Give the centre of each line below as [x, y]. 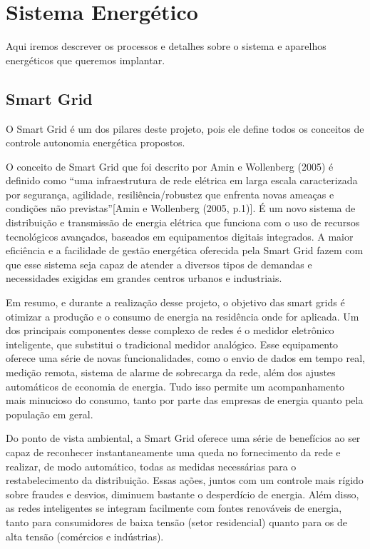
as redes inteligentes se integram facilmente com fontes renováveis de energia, [174, 508]
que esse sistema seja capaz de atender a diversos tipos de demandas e [159, 264]
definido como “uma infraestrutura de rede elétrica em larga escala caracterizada [182, 180]
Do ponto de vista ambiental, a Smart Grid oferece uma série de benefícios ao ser [183, 438]
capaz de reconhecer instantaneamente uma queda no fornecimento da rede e [173, 452]
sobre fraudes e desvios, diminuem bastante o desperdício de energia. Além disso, [183, 494]
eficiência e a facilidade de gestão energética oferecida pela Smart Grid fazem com [185, 250]
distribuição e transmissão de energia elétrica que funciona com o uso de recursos [183, 222]
